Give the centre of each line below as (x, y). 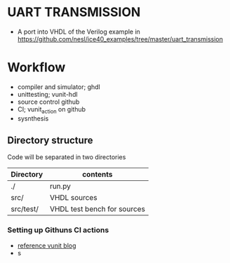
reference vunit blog (47, 245)
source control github (48, 102)
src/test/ (25, 209)
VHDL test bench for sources (97, 209)
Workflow (36, 68)
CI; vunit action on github (52, 110)
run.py (60, 187)
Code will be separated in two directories (67, 157)
